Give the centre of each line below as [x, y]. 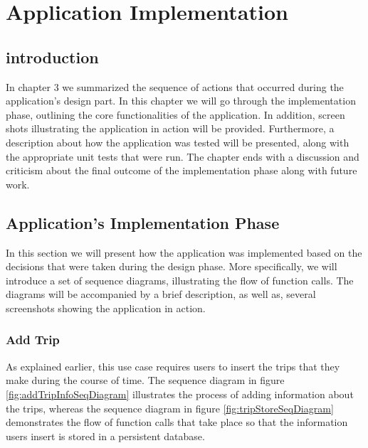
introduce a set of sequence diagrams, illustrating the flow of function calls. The [180, 280]
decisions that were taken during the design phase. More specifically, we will [172, 266]
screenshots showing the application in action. [106, 308]
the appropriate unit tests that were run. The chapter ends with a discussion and [183, 156]
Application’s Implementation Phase [143, 222]
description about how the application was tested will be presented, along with [178, 142]
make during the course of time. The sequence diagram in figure [145, 380]
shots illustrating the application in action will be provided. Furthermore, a [170, 128]
